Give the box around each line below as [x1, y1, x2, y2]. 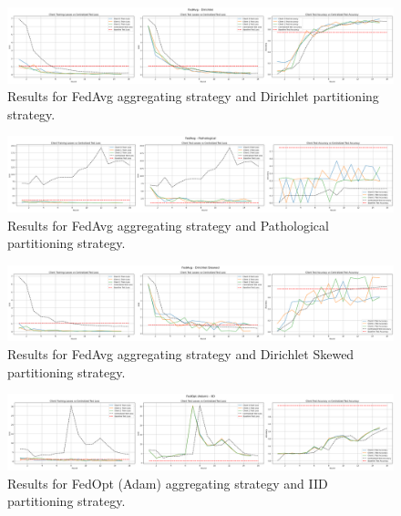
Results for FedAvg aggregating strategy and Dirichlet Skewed [7, 345, 355, 364]
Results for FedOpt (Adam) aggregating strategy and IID [7, 473, 328, 492]
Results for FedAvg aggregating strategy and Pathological [7, 215, 329, 234]
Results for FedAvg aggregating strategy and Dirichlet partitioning [7, 87, 379, 106]
